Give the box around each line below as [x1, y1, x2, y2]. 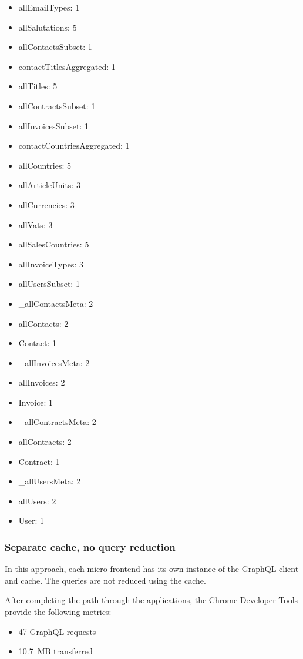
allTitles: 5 [18, 80, 58, 92]
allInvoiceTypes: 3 [18, 257, 83, 270]
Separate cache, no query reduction [5, 539, 176, 554]
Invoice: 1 [18, 396, 53, 408]
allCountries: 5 [18, 159, 71, 171]
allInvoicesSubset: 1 [18, 119, 89, 132]
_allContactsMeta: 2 [18, 297, 93, 309]
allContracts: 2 [18, 436, 72, 448]
